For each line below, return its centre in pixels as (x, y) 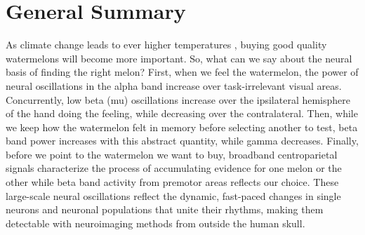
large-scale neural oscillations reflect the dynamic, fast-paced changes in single (173, 195)
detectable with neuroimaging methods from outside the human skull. (155, 223)
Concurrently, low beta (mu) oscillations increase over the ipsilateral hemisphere (178, 99)
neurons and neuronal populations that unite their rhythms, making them (165, 209)
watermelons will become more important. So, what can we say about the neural (179, 58)
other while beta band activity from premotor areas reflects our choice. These (172, 182)
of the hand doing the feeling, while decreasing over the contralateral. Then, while (182, 113)
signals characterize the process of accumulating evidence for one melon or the (174, 168)
